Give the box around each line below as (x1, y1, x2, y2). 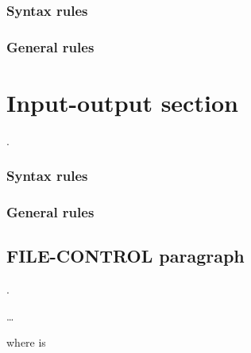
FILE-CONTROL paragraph (6, 244, 245, 268)
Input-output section (6, 86, 238, 118)
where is (6, 334, 46, 351)
